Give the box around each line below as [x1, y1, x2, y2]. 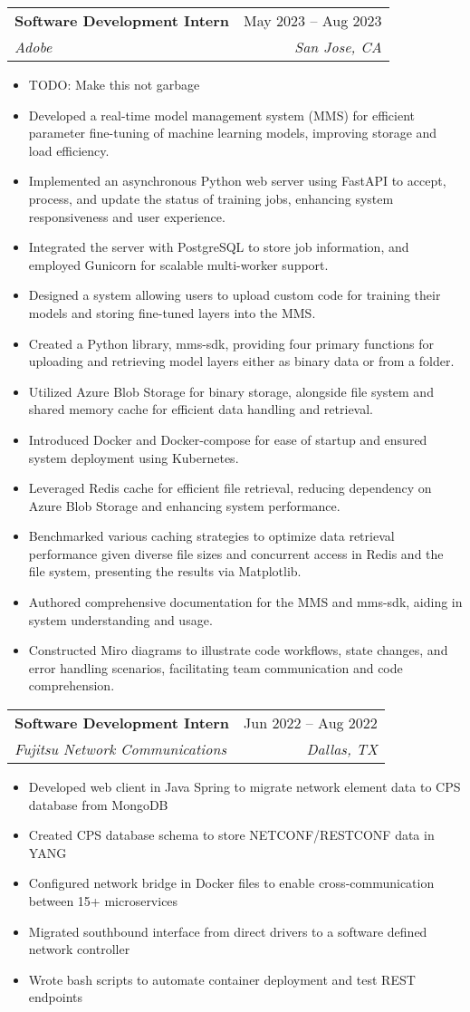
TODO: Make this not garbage [28, 75, 200, 93]
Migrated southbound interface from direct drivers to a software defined [28, 921, 427, 940]
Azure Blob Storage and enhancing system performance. [28, 496, 341, 515]
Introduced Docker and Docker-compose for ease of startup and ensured [28, 429, 427, 448]
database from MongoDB [28, 795, 168, 814]
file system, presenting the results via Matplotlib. [28, 562, 302, 581]
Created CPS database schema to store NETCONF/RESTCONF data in [28, 825, 435, 844]
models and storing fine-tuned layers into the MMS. [28, 303, 316, 322]
